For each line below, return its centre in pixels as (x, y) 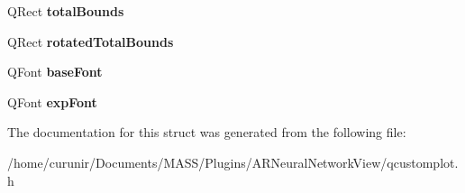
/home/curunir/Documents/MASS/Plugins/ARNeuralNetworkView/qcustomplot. (233, 162)
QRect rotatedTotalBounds (91, 41)
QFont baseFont (55, 72)
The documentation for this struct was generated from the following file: (207, 132)
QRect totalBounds (66, 11)
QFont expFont (52, 101)
